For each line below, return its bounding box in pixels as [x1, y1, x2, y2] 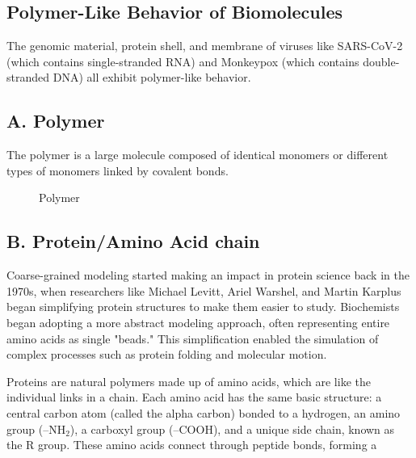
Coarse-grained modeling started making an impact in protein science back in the [6, 267, 410, 284]
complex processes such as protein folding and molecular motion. [6, 346, 327, 363]
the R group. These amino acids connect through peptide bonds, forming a [6, 436, 377, 453]
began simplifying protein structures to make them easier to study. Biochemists [6, 298, 400, 315]
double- [363, 53, 400, 69]
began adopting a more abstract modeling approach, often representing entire [6, 313, 390, 330]
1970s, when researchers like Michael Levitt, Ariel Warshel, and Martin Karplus [6, 282, 401, 299]
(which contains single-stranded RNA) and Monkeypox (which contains [6, 53, 359, 69]
